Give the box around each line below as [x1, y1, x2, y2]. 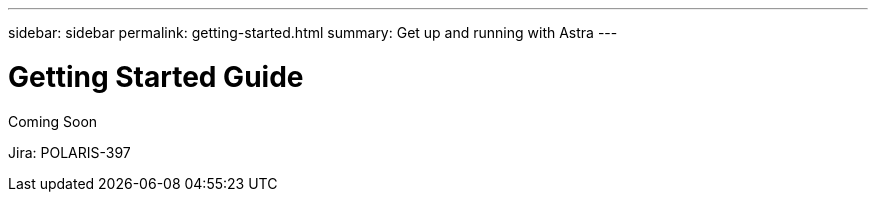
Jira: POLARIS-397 [8, 143, 131, 161]
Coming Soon [8, 112, 98, 130]
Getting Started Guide [8, 59, 304, 94]
